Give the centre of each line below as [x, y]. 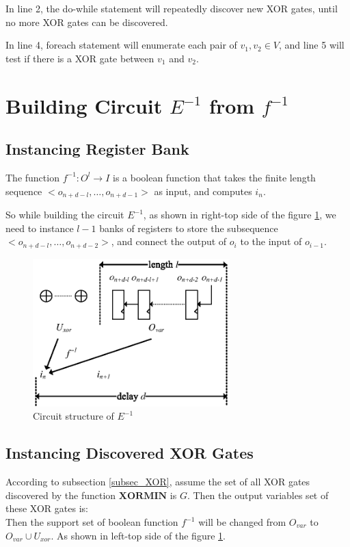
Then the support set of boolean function [92, 522]
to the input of [271, 241]
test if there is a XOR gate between [80, 58]
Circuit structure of [73, 416]
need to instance [40, 228]
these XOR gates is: [47, 508]
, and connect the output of [169, 241]
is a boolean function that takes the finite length [214, 177]
